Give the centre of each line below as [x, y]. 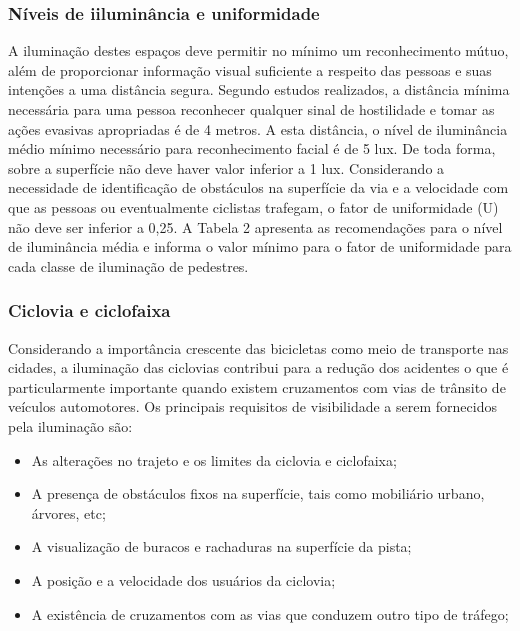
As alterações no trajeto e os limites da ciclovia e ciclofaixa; [214, 459]
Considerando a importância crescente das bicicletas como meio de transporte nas [258, 347]
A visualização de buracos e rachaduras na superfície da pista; [221, 546]
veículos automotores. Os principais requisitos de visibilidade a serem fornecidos [252, 406]
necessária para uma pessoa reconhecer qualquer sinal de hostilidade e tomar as [251, 109]
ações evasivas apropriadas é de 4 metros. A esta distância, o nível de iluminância [258, 128]
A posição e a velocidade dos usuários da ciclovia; [183, 579]
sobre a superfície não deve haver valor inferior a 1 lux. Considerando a [226, 167]
